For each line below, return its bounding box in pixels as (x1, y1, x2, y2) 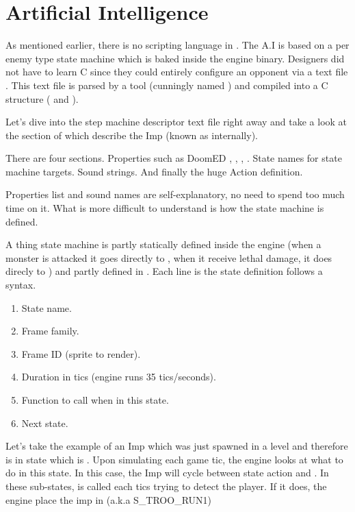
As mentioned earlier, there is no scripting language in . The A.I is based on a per (5, 38, 350, 52)
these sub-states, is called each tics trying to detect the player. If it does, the (5, 478, 327, 493)
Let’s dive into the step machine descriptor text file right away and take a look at (5, 114, 347, 129)
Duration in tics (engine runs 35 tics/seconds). (21, 369, 216, 384)
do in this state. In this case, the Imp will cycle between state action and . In (5, 465, 329, 480)
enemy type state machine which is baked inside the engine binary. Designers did (5, 51, 345, 65)
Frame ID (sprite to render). (21, 346, 141, 361)
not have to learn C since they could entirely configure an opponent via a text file (5, 64, 348, 79)
